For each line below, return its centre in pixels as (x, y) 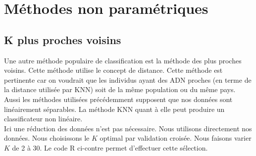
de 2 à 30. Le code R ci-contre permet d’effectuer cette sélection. (110, 147)
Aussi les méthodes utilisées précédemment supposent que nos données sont (118, 99)
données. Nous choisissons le (47, 138)
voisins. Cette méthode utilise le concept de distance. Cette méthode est (113, 70)
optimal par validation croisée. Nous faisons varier (176, 138)
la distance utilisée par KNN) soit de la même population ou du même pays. (120, 89)
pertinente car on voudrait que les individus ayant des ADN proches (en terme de (128, 79)
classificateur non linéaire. (43, 119)
